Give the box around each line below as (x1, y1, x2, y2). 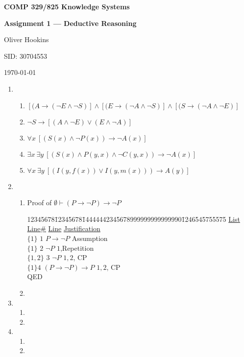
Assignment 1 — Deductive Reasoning (4, 18, 137, 28)
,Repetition (60, 242, 94, 253)
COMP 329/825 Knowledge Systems (4, 1, 130, 11)
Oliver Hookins (4, 34, 49, 45)
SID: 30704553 (4, 50, 48, 61)
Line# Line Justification (27, 223, 100, 234)
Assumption (72, 233, 108, 243)
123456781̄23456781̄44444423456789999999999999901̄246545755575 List (27, 214, 240, 224)
